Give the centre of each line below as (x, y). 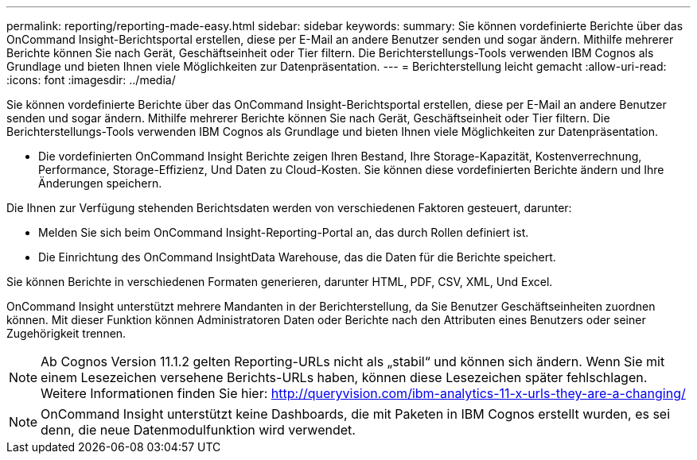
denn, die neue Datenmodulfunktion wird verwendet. (198, 430)
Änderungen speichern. (100, 183)
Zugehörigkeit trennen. (66, 333)
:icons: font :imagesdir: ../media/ (91, 80)
